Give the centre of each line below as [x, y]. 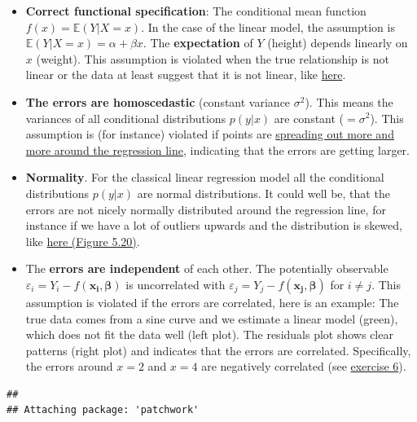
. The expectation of [198, 43]
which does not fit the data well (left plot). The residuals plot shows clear [209, 334]
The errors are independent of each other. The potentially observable [207, 268]
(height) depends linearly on [338, 43]
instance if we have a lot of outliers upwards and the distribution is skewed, [214, 225]
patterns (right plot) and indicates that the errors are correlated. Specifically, [218, 350]
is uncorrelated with [176, 284]
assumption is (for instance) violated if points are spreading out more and [210, 134]
